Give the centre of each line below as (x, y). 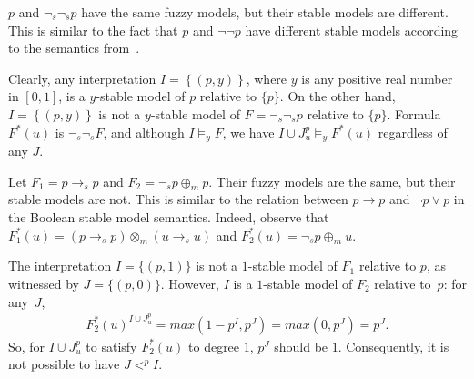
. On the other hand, (338, 96)
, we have (248, 132)
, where (267, 78)
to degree (214, 346)
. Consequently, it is (393, 346)
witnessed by (44, 283)
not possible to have (64, 364)
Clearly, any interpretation (82, 78)
